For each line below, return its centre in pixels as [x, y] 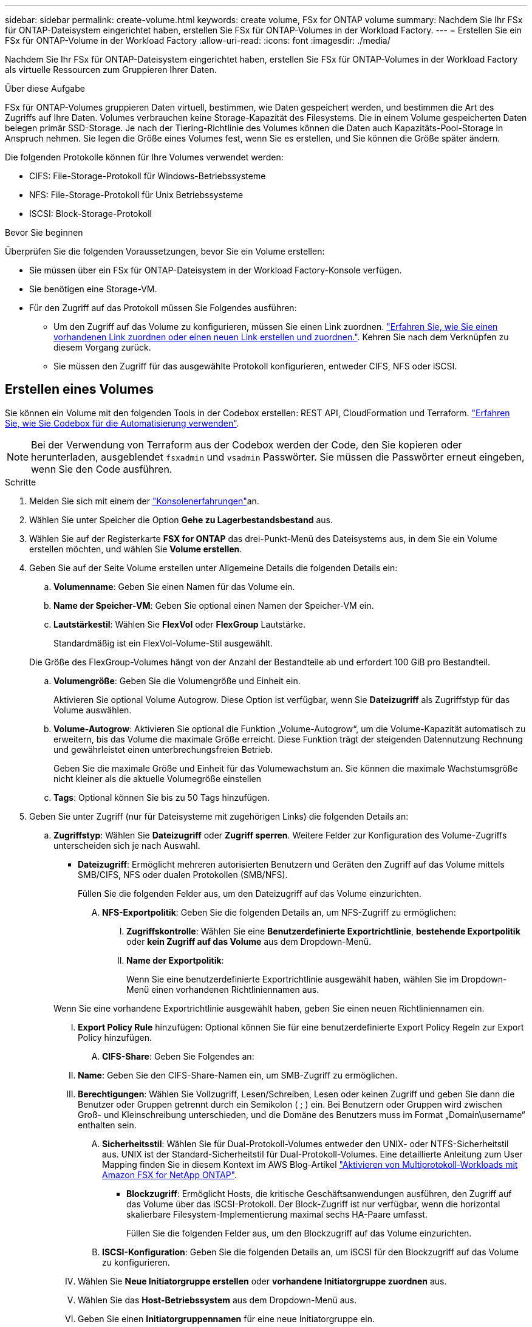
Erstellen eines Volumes [79, 389]
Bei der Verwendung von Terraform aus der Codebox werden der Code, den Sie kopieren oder [247, 444]
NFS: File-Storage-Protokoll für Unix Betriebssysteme [136, 195]
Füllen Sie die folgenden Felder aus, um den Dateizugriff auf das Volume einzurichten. [250, 893]
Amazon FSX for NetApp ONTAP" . [170, 1174]
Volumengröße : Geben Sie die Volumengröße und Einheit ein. [177, 681]
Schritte [21, 482]
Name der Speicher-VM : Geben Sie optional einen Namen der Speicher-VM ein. [214, 605]
